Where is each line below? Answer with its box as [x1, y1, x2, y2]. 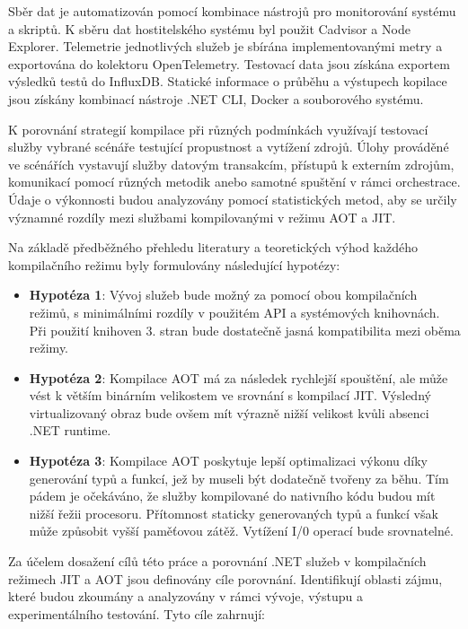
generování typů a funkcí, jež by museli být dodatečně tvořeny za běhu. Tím [29, 468, 449, 487]
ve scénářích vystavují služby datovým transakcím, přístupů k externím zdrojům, [8, 154, 455, 173]
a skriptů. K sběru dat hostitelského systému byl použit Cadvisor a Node [8, 19, 411, 38]
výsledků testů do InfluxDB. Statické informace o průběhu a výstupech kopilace [8, 72, 447, 91]
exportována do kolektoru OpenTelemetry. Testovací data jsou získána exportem [8, 54, 450, 73]
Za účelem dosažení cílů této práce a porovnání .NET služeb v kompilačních [8, 552, 427, 571]
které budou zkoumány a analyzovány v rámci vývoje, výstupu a [8, 587, 363, 606]
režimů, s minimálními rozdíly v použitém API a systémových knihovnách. [29, 302, 440, 321]
